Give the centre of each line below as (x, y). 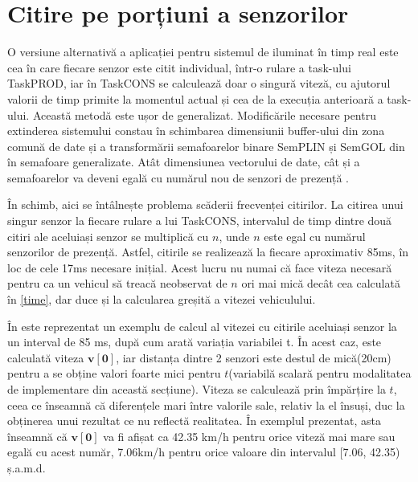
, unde (234, 236)
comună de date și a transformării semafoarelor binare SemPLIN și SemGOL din (206, 146)
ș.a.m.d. (27, 467)
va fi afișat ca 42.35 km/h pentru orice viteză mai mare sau (249, 436)
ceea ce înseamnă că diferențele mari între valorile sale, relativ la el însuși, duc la (206, 404)
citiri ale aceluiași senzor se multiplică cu (108, 236)
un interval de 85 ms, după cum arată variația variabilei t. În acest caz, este (195, 342)
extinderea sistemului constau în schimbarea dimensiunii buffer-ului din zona (196, 131)
